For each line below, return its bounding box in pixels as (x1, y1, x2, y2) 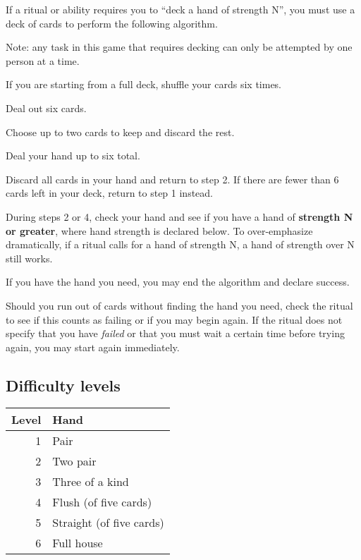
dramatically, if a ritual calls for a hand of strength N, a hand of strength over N (6, 237, 355, 252)
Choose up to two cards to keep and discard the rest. (6, 124, 235, 139)
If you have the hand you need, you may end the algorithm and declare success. (6, 274, 350, 289)
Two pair (52, 453, 97, 470)
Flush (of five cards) (52, 494, 152, 511)
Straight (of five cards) (52, 514, 164, 531)
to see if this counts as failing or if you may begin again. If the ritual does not (6, 312, 343, 327)
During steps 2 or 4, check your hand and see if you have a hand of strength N (6, 209, 353, 224)
